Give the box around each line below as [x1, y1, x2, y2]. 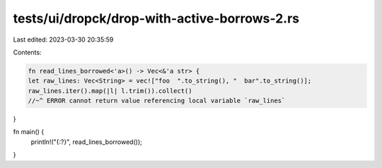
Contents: [13, 48, 42, 56]
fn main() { [13, 128, 45, 136]
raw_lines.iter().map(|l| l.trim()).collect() [28, 87, 192, 95]
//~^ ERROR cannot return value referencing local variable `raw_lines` [28, 97, 286, 105]
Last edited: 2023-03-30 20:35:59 [13, 35, 114, 44]
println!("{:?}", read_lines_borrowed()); [30, 138, 143, 146]
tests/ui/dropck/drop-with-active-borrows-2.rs [13, 11, 300, 26]
